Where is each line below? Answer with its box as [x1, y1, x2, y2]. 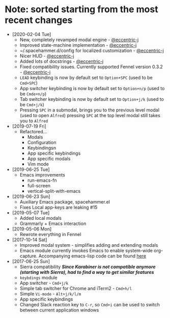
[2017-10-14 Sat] [12, 237, 47, 243]
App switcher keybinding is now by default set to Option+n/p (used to [19, 85, 165, 91]
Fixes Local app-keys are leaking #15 [19, 204, 98, 210]
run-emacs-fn [27, 177, 57, 183]
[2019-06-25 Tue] [12, 166, 50, 172]
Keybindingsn [27, 144, 56, 151]
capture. [19, 253, 38, 259]
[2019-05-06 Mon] [12, 225, 52, 232]
